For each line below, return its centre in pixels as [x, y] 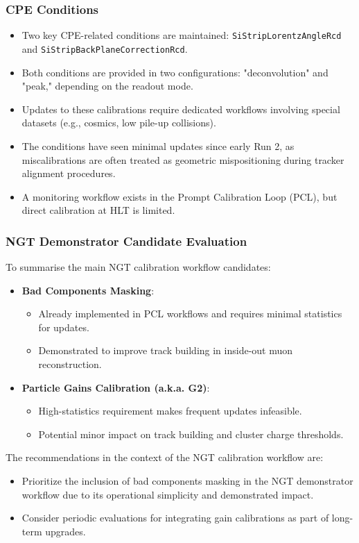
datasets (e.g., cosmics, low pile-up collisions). [119, 123]
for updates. [64, 327]
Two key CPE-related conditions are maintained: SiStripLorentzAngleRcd [182, 35]
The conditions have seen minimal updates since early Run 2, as [158, 145]
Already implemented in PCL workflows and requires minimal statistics [190, 314]
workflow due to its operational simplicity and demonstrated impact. [168, 494]
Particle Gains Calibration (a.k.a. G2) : [116, 387]
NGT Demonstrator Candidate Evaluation [126, 241]
